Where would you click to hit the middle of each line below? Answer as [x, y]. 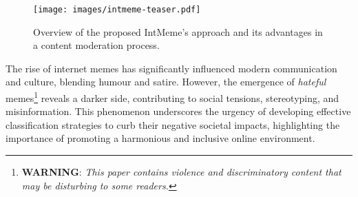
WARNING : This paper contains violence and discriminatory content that [181, 172]
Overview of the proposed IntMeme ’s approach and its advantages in [178, 31]
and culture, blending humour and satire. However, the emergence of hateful [166, 82]
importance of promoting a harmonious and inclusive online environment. [160, 138]
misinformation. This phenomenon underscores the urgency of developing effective [178, 111]
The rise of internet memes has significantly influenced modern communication [171, 68]
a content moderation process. [96, 45]
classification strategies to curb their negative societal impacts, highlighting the [173, 124]
